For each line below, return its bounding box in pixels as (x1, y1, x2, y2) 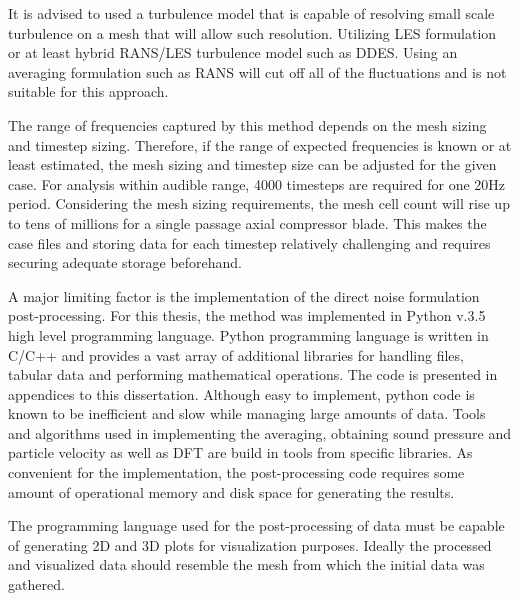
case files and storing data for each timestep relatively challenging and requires (8, 232, 491, 253)
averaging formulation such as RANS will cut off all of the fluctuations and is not (8, 61, 507, 82)
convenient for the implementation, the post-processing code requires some (8, 462, 465, 483)
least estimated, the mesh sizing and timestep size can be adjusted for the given (8, 154, 497, 175)
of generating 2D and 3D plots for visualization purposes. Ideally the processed (8, 534, 492, 555)
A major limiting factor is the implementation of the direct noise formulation (8, 285, 480, 306)
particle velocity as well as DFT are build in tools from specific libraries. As (8, 442, 473, 463)
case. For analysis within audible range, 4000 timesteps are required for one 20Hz (8, 173, 506, 194)
